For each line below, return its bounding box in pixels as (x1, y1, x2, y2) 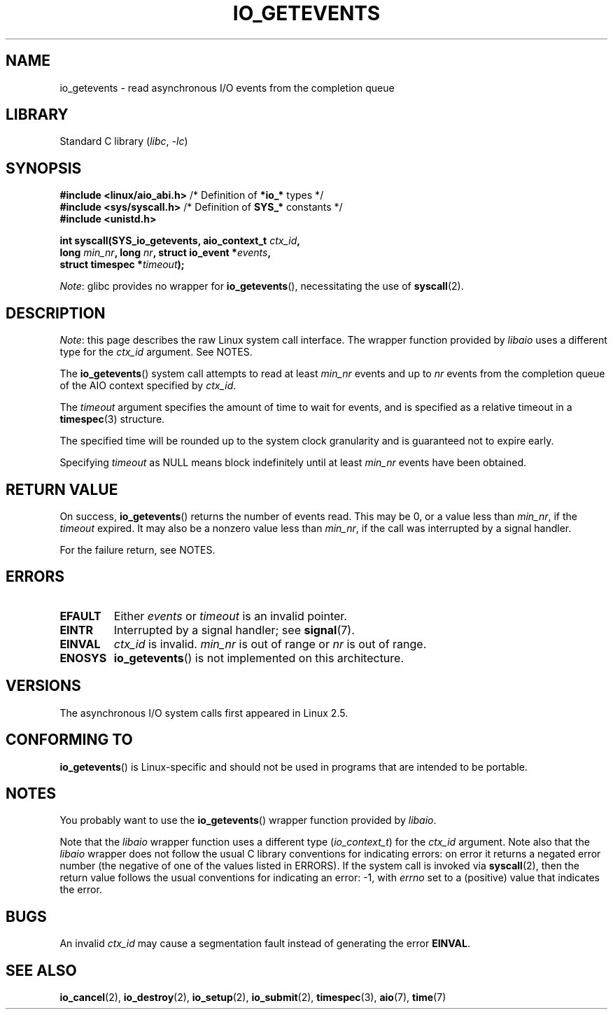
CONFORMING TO (6, 731, 133, 749)
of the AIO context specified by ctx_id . (59, 379, 237, 392)
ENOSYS (59, 650, 107, 665)
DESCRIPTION (6, 304, 106, 322)
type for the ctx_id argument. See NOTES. (59, 346, 253, 358)
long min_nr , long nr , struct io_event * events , (59, 246, 272, 259)
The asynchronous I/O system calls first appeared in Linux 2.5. (59, 706, 348, 719)
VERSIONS (6, 677, 81, 695)
